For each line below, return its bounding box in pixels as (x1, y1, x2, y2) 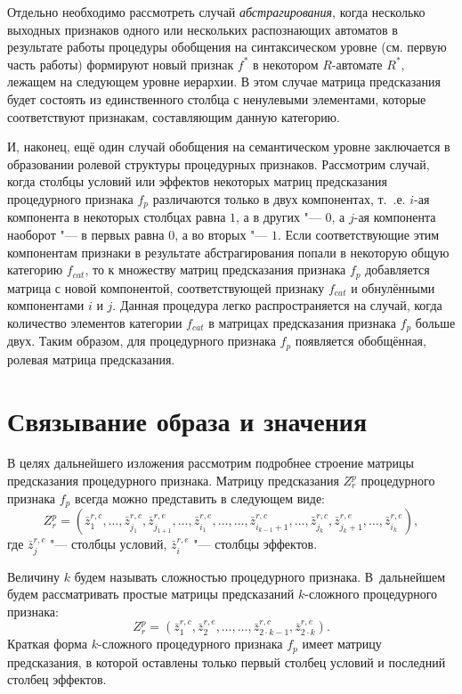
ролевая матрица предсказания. (7, 349, 175, 368)
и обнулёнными (351, 278, 435, 297)
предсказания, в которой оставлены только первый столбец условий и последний (7, 652, 446, 671)
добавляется (365, 260, 430, 279)
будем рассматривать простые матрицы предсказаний (7, 584, 295, 603)
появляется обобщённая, (295, 331, 426, 350)
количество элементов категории (7, 313, 182, 331)
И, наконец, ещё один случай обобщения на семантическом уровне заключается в (7, 137, 450, 156)
